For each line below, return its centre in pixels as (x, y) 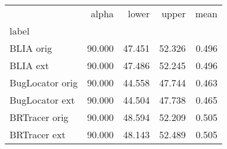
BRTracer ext (38, 134)
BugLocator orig (44, 83)
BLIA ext (29, 65)
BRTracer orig (39, 117)
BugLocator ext (42, 100)
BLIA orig (31, 48)
